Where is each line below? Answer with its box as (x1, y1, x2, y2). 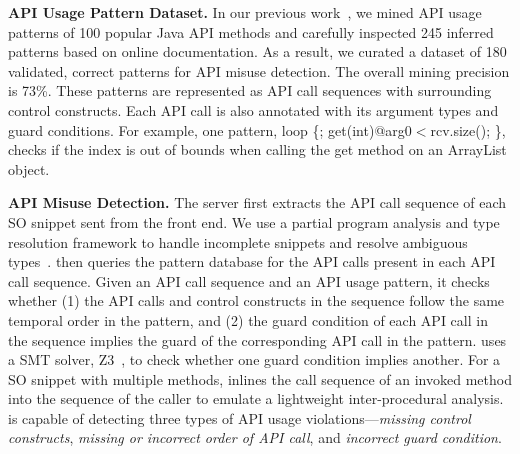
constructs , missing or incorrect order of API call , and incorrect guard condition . (8, 427, 502, 448)
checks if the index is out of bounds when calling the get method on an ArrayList (8, 139, 507, 160)
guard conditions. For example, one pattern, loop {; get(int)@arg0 (8, 119, 412, 140)
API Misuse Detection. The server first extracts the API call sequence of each (8, 192, 507, 213)
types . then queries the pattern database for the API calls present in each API (8, 251, 496, 272)
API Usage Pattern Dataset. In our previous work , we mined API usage (8, 2, 482, 22)
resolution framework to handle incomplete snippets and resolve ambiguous (8, 231, 468, 252)
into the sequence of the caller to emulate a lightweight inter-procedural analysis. (8, 388, 504, 409)
